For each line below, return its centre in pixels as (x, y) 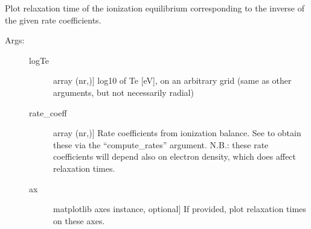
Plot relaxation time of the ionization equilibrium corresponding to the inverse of (155, 8)
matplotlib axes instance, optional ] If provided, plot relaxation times (180, 209)
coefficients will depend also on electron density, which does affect (175, 156)
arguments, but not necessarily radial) (123, 92)
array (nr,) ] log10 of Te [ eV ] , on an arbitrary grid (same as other (172, 80)
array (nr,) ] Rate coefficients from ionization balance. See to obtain (177, 133)
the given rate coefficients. (53, 20)
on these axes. (79, 220)
